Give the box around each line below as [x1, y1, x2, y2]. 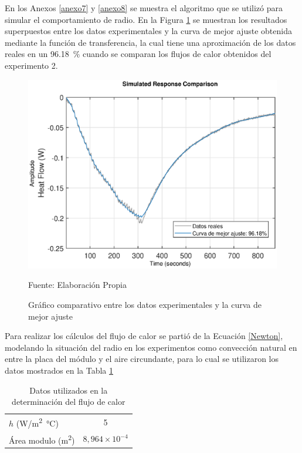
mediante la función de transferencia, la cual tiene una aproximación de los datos [5, 36, 296, 48]
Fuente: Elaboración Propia [28, 278, 127, 291]
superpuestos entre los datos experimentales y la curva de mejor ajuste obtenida [5, 25, 292, 37]
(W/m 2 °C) [16, 415, 59, 429]
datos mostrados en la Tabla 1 [5, 364, 113, 377]
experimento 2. [5, 59, 58, 71]
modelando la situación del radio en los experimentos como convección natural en [5, 341, 297, 353]
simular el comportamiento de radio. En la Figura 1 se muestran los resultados [5, 13, 287, 25]
